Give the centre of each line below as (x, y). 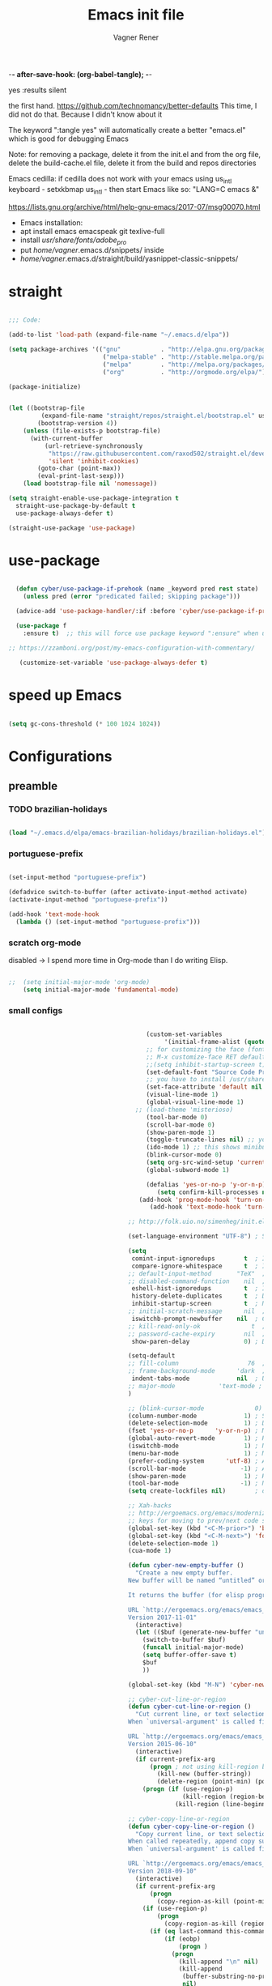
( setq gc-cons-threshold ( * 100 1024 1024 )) (85, 724)
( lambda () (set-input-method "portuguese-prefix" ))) (108, 922)
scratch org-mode (45, 943)
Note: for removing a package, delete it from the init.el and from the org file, (135, 154)
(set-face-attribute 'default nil (204, 1087)
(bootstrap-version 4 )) (77, 424)
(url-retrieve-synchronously (93, 446)
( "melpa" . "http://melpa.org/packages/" (186, 364)
